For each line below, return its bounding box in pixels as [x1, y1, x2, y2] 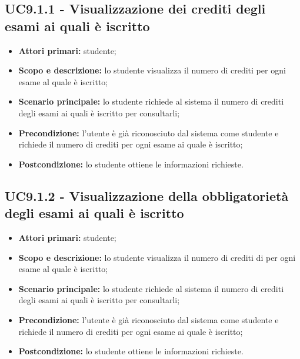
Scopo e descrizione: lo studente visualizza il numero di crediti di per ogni [18, 251, 296, 263]
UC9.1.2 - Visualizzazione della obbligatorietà [5, 186, 289, 204]
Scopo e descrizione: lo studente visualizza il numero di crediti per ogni [18, 64, 286, 76]
